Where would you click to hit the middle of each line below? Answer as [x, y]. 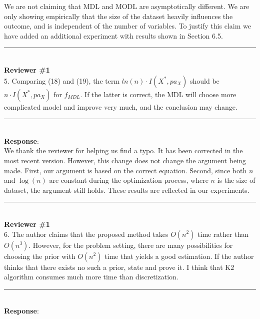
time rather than [223, 234]
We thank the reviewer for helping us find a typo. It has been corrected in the [123, 150]
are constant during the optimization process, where [129, 180]
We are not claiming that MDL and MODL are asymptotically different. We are [127, 6]
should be [204, 80]
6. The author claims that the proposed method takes [86, 234]
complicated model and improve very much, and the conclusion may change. [121, 106]
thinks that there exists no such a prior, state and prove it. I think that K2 [119, 267]
